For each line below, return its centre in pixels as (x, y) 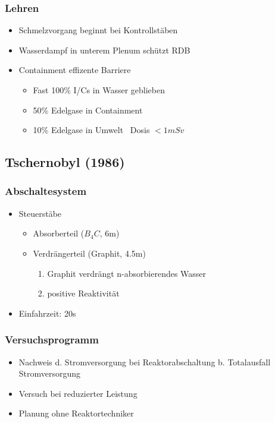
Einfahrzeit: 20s (47, 313)
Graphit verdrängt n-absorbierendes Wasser (127, 273)
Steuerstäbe (40, 213)
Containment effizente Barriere (75, 70)
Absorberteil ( (59, 233)
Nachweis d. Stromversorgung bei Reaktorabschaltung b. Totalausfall (145, 362)
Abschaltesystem (46, 191)
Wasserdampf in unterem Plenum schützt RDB (104, 50)
